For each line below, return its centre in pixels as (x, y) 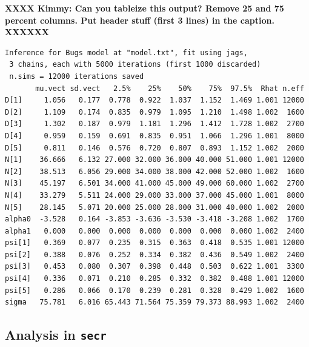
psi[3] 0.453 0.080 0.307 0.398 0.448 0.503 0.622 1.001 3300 (154, 267)
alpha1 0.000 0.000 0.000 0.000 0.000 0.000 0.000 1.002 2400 (154, 231)
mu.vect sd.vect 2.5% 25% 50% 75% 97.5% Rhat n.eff (170, 88)
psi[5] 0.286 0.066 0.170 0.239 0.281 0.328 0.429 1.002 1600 (154, 290)
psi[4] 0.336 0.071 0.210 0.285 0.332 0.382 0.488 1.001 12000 (154, 279)
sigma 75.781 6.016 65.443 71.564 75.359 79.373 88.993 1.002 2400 (154, 302)
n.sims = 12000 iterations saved (77, 76)
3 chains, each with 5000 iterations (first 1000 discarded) (135, 65)
